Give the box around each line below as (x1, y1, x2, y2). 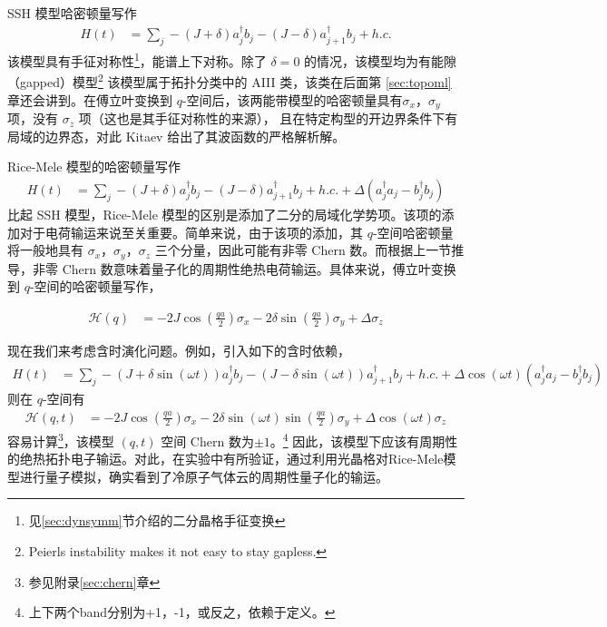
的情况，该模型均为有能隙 (304, 51, 457, 70)
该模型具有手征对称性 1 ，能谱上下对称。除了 (7, 49, 267, 70)
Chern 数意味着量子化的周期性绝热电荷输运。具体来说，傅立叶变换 (62, 259, 456, 278)
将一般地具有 (7, 240, 83, 260)
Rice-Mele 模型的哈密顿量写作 (7, 157, 181, 176)
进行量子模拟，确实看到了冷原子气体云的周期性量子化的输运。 (19, 466, 388, 485)
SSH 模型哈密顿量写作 (7, 4, 137, 22)
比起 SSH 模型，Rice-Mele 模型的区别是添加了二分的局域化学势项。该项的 (7, 205, 442, 223)
